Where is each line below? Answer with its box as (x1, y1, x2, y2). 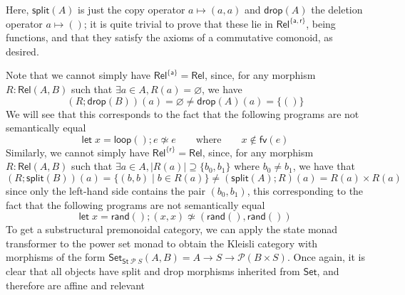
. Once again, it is (287, 250, 365, 264)
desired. (6, 43, 39, 58)
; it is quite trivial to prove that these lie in (83, 16, 273, 31)
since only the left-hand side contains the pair (6, 183, 205, 198)
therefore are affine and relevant (6, 277, 145, 292)
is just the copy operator (78, 2, 185, 16)
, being (306, 16, 336, 31)
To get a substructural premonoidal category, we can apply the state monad (6, 222, 338, 237)
